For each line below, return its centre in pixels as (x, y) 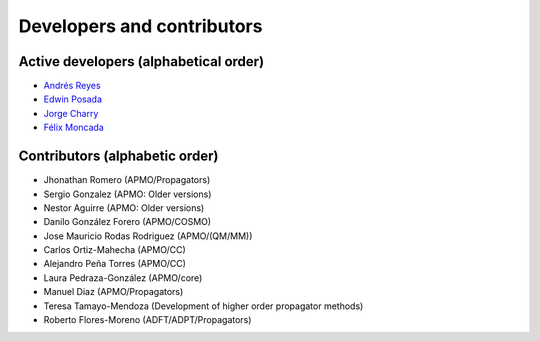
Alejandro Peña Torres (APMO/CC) (115, 264)
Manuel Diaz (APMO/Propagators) (113, 292)
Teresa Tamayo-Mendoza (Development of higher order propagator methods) (203, 306)
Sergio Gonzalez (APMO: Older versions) (127, 194)
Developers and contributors (140, 26)
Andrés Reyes (72, 86)
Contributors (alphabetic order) (118, 156)
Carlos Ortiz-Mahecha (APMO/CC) (115, 250)
